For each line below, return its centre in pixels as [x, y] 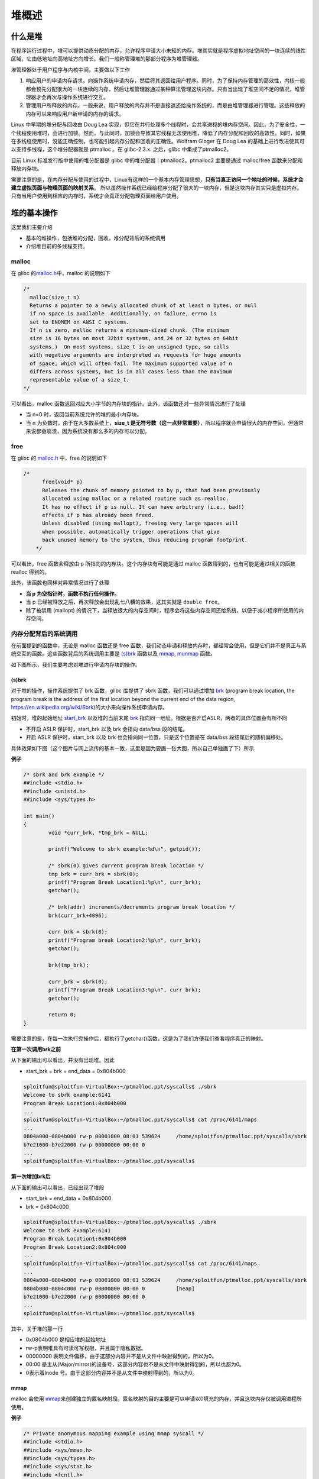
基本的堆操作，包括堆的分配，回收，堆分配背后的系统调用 [95, 238]
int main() [39, 816]
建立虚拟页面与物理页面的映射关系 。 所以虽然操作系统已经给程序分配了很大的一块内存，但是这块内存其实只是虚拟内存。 [157, 188]
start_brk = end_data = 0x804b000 [69, 1199]
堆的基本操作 [34, 213]
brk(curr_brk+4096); [78, 915]
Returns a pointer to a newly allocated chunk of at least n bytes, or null [143, 305]
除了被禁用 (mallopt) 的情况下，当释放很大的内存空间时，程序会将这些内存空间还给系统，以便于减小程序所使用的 [162, 610]
